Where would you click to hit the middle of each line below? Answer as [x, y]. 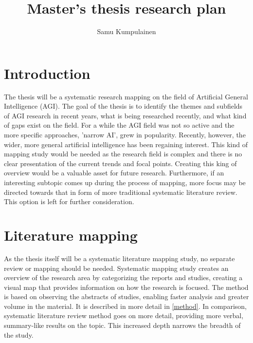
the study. [19, 334]
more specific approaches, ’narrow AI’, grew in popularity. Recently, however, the [125, 135]
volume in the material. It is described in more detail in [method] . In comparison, [125, 306]
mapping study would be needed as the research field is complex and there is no [123, 154]
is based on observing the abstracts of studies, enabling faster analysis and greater [126, 296]
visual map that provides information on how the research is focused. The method [126, 287]
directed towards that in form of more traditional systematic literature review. [121, 192]
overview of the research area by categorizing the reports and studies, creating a [123, 277]
